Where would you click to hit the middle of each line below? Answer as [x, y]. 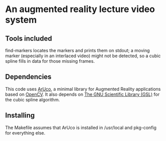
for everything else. [25, 133]
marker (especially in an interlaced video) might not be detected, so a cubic [83, 56]
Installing [20, 116]
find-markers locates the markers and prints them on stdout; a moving [77, 50]
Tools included [29, 38]
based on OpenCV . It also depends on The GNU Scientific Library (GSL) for [82, 94]
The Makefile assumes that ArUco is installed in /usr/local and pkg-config [81, 127]
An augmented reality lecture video [80, 9]
